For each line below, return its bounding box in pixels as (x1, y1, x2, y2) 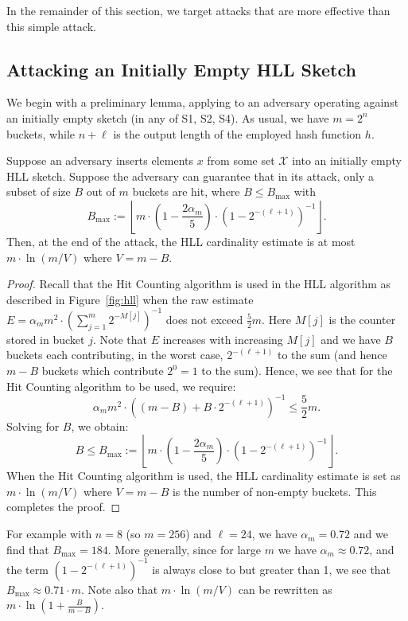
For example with (6, 525, 92, 542)
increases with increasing (162, 330, 283, 347)
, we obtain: (71, 417, 129, 434)
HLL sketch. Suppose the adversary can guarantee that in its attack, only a (6, 167, 375, 184)
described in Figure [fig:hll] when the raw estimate (6, 291, 254, 307)
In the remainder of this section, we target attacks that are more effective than (6, 2, 391, 18)
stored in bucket (6, 330, 85, 347)
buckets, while (6, 125, 76, 142)
